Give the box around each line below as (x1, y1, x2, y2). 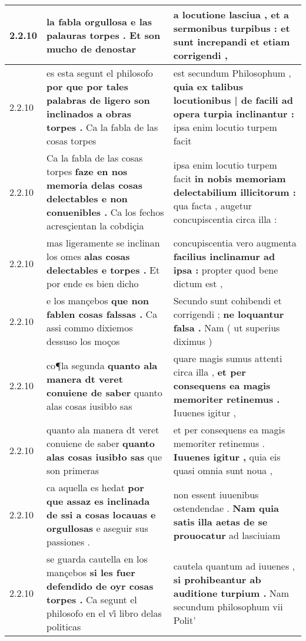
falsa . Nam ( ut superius (173, 321, 280, 334)
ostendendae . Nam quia (173, 501, 280, 515)
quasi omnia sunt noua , (173, 464, 272, 477)
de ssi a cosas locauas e (46, 508, 156, 521)
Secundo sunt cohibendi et (173, 294, 282, 307)
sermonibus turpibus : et (173, 21, 290, 35)
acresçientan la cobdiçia (46, 219, 144, 232)
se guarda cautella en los (46, 552, 148, 566)
